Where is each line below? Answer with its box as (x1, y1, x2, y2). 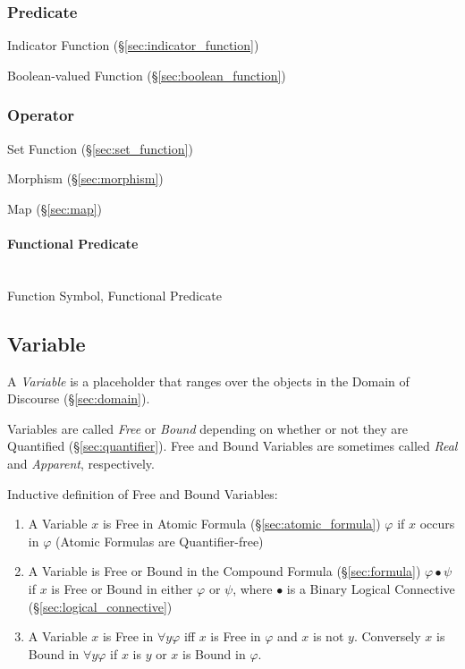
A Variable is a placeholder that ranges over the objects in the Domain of (7, 371, 410, 390)
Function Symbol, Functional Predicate (7, 285, 222, 304)
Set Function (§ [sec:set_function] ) (7, 139, 193, 157)
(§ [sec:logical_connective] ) (28, 597, 173, 615)
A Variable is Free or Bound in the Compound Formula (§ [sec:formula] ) (28, 562, 421, 580)
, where (232, 579, 273, 597)
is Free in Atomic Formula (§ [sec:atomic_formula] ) (102, 514, 381, 533)
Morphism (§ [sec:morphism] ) (7, 169, 164, 188)
